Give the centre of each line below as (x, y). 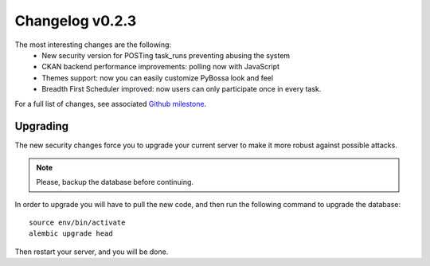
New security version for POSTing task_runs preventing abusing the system (166, 55)
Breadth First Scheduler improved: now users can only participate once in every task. (182, 89)
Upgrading (42, 126)
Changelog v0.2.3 (76, 21)
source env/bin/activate (77, 222)
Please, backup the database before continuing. (115, 182)
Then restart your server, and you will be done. (92, 252)
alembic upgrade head (71, 234)
